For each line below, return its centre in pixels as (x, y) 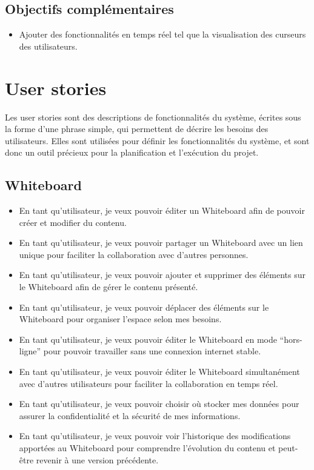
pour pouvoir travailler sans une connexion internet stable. (152, 351)
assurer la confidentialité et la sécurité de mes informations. (130, 415)
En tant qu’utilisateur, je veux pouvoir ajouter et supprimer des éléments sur (162, 275)
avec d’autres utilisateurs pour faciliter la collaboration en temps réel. (149, 383)
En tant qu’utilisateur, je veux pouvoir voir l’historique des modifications (155, 436)
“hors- (291, 339)
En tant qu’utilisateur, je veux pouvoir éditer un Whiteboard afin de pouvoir (162, 210)
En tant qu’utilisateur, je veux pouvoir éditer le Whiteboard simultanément (159, 372)
